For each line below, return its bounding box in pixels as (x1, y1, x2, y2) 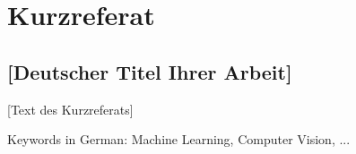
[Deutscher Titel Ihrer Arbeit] (7, 57, 292, 85)
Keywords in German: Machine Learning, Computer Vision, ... (7, 130, 351, 149)
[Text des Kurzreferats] (7, 99, 134, 118)
